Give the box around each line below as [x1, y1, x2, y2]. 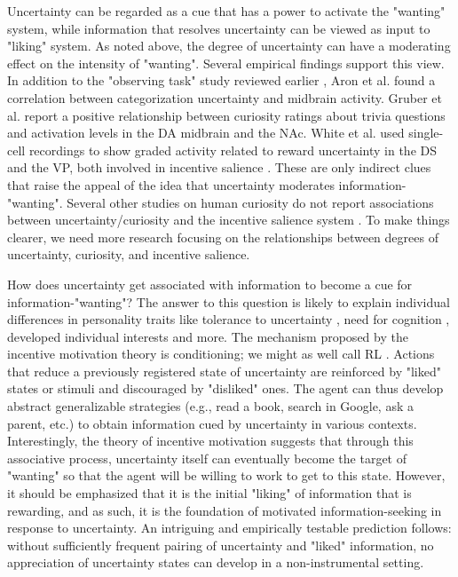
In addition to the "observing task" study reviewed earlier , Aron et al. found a [7, 71, 436, 90]
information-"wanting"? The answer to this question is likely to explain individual [7, 292, 450, 311]
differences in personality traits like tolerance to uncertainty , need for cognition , [7, 310, 450, 328]
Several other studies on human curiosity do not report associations [67, 193, 434, 211]
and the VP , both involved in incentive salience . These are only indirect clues [7, 158, 431, 177]
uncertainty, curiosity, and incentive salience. [7, 245, 250, 264]
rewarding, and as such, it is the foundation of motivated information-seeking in [7, 501, 442, 519]
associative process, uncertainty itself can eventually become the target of [7, 448, 407, 467]
